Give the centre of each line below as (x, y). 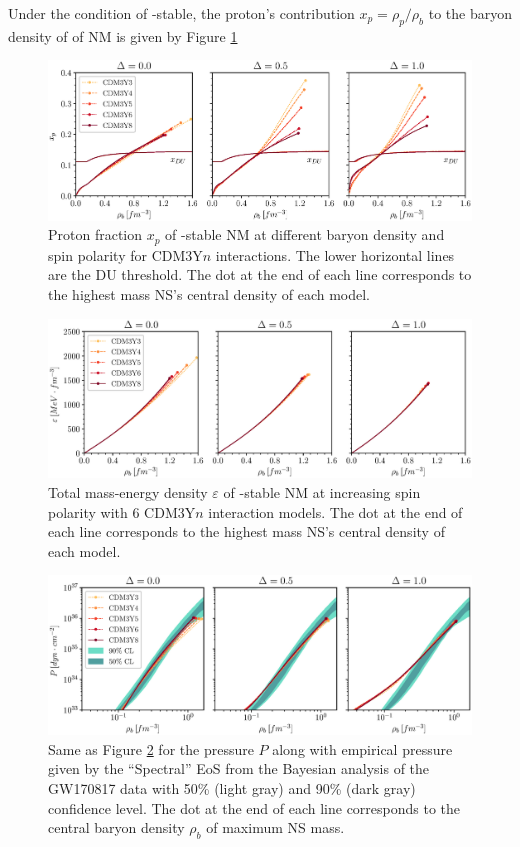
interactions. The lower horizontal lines (335, 254)
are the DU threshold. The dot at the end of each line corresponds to (260, 274)
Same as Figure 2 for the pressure (151, 748)
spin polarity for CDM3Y (125, 254)
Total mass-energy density (128, 492)
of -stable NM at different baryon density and (305, 234)
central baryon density (116, 827)
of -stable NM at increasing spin (322, 492)
